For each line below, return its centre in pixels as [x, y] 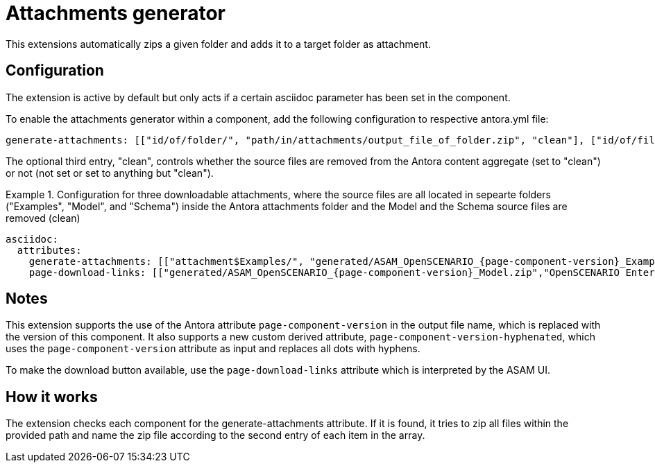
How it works [52, 397]
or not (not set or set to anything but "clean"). [110, 173]
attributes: [49, 250]
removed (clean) [43, 218]
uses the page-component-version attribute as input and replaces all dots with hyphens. [213, 349]
